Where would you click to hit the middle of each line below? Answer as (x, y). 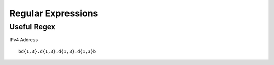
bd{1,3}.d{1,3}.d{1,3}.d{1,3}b (57, 51)
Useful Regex (32, 27)
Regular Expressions (54, 13)
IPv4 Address (24, 40)
